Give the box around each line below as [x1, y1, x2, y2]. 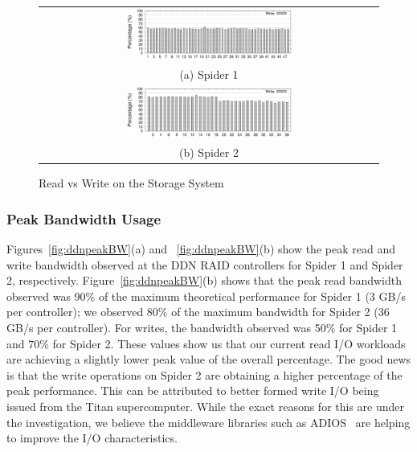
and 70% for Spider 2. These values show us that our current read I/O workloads [6, 335, 406, 351]
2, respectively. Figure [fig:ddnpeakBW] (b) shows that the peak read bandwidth [6, 272, 402, 289]
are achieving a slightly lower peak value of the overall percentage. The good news [6, 351, 411, 368]
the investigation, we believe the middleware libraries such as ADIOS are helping [6, 413, 411, 430]
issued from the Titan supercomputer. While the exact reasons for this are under [6, 398, 405, 415]
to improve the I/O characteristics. [6, 429, 178, 446]
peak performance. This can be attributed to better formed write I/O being [6, 382, 379, 399]
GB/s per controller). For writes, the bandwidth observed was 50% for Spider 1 [6, 319, 398, 336]
